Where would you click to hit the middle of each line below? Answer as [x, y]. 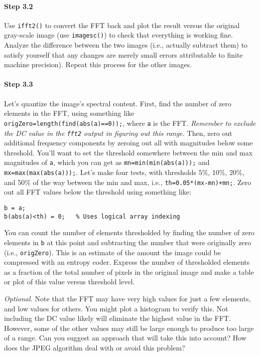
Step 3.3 [19, 84]
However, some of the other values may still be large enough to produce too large [129, 328]
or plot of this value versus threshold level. [70, 282]
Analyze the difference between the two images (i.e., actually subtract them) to [126, 45]
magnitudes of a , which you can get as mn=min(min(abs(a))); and [107, 162]
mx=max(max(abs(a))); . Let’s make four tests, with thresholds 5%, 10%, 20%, [124, 172]
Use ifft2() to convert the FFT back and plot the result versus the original [122, 25]
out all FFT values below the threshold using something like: [98, 192]
